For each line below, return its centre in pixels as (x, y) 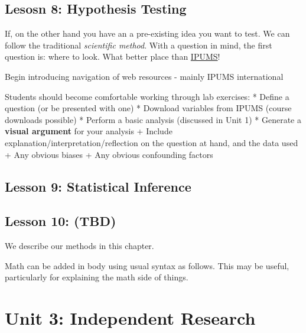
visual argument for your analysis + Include (89, 131)
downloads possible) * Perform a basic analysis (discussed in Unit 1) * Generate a (153, 119)
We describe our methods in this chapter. (79, 246)
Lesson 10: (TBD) (61, 221)
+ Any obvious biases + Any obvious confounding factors (109, 154)
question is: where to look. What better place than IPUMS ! (113, 56)
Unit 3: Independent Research (130, 318)
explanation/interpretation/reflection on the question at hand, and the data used (152, 142)
